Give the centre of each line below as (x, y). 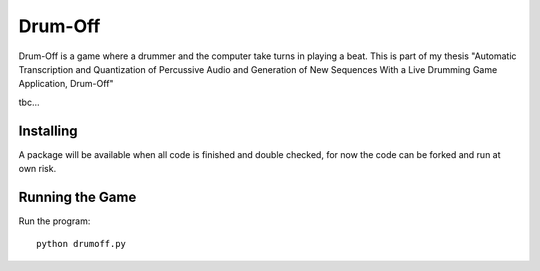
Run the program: (54, 221)
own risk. (37, 169)
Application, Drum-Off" (66, 84)
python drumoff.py (81, 244)
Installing (48, 130)
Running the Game (77, 196)
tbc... (29, 102)
